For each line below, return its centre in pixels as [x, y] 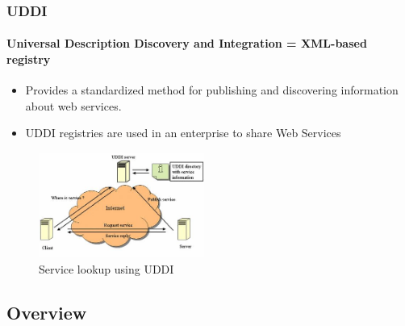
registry [29, 59]
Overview [47, 312]
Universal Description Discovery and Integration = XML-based [187, 43]
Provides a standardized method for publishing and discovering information [212, 90]
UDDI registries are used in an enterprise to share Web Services [183, 133]
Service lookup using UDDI [106, 268]
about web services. [73, 105]
